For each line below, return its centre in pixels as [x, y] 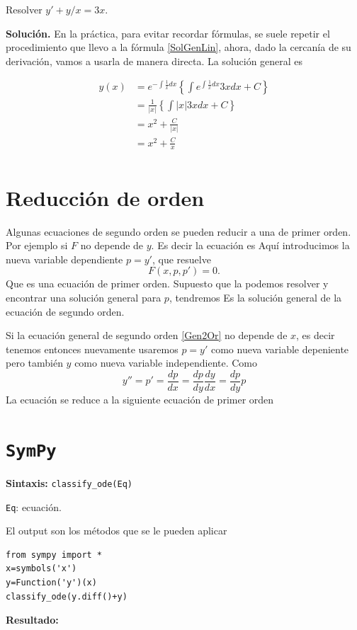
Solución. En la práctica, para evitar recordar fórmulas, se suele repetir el [168, 33]
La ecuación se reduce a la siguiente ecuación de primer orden [140, 400]
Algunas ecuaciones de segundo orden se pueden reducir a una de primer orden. [178, 231]
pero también [34, 363]
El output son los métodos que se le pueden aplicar [117, 531]
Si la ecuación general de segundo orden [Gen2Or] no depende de [147, 335]
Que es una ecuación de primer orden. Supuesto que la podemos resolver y [167, 283]
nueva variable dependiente [64, 259]
